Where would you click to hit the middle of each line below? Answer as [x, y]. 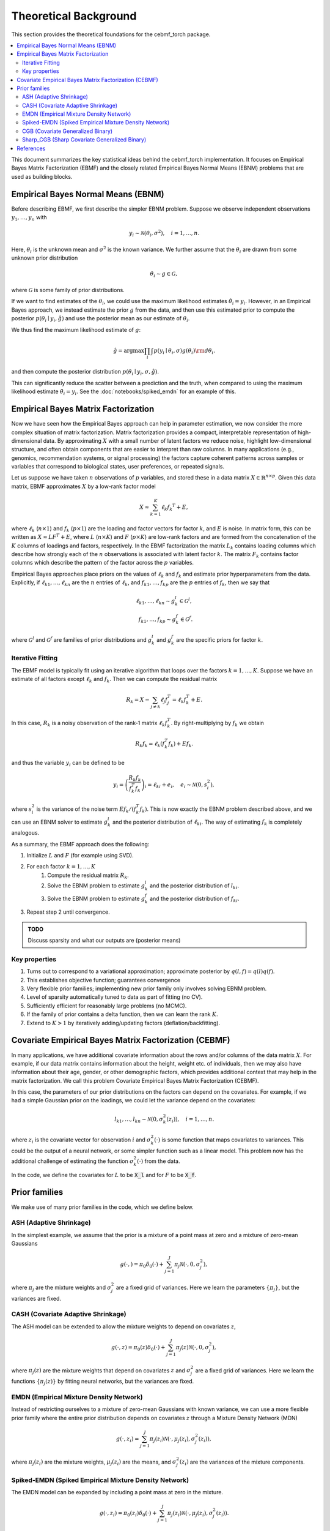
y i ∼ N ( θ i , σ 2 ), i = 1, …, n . [164, 233]
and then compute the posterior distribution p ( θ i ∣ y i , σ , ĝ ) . [85, 372]
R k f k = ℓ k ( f [150, 744]
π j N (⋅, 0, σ [187, 1265]
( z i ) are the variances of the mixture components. [242, 1462]
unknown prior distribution [45, 258]
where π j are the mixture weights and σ [61, 1288]
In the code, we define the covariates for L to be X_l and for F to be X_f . [104, 1175]
